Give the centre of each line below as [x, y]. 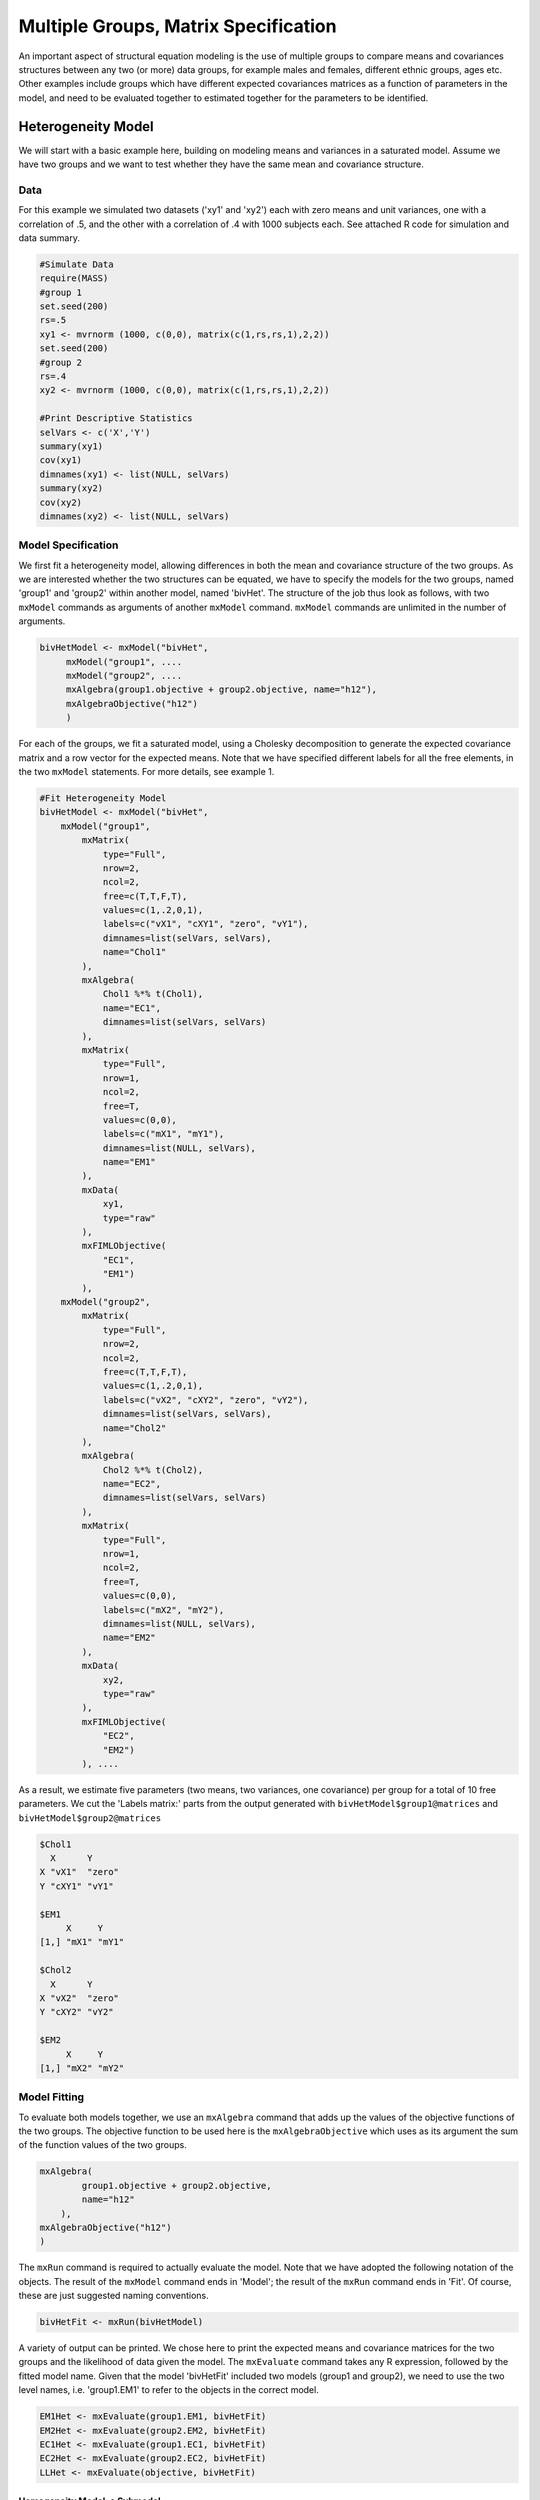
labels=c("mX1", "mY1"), [163, 1134]
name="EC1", [132, 1008]
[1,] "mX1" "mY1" [82, 1942]
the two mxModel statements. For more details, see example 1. [146, 771]
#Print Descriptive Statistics [116, 418]
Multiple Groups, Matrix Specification [177, 26]
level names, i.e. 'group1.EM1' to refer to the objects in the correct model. [168, 2390]
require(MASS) [74, 278]
